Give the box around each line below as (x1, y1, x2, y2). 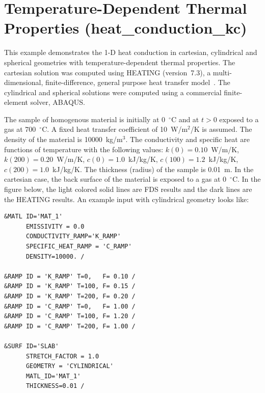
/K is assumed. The (190, 124, 252, 134)
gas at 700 (4, 124, 36, 134)
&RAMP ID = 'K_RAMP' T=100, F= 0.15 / (4, 283, 136, 290)
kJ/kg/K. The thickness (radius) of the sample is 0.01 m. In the (52, 163, 254, 174)
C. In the (232, 174, 261, 184)
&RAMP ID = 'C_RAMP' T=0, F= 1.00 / (4, 302, 136, 310)
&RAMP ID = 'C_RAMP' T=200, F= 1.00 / (4, 322, 136, 330)
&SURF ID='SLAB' (4, 342, 59, 350)
